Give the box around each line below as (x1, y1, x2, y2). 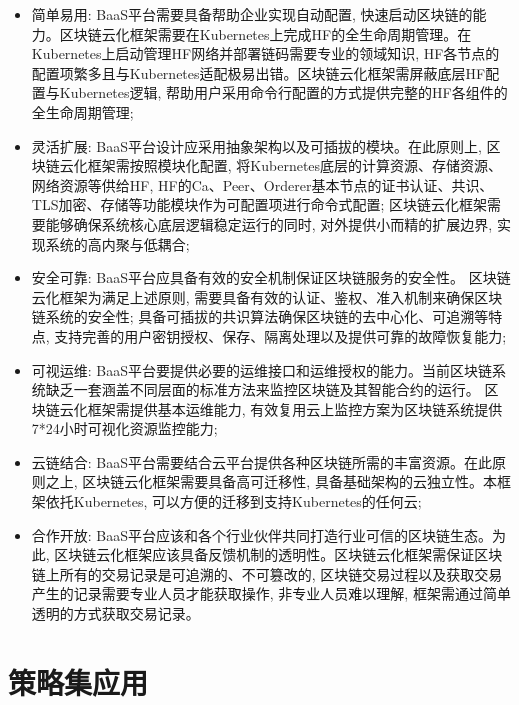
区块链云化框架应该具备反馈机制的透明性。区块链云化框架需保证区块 (54, 544, 503, 565)
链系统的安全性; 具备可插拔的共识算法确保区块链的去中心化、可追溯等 (31, 306, 489, 327)
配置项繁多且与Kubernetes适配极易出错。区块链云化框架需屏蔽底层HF (31, 62, 486, 83)
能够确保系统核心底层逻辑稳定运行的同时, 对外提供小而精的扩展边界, (45, 213, 493, 234)
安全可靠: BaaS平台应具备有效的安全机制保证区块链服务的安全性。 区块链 (31, 267, 511, 288)
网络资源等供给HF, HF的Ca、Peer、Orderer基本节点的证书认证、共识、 (31, 174, 494, 195)
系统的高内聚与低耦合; (45, 233, 190, 254)
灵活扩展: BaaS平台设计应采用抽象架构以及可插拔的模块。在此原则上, (31, 135, 482, 156)
